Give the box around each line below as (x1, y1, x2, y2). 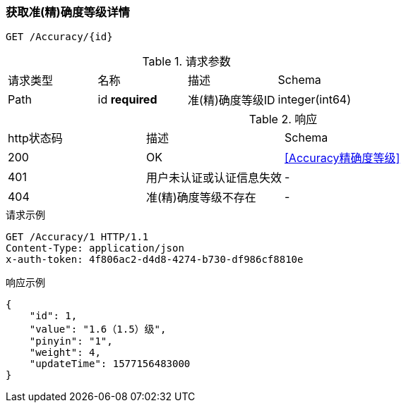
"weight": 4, (29, 347, 101, 359)
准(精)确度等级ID (188, 93, 275, 108)
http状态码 (8, 131, 63, 146)
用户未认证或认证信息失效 (146, 171, 282, 185)
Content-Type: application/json (6, 242, 184, 254)
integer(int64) (277, 92, 351, 107)
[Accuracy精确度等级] (285, 151, 400, 166)
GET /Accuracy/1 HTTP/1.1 (6, 231, 149, 243)
